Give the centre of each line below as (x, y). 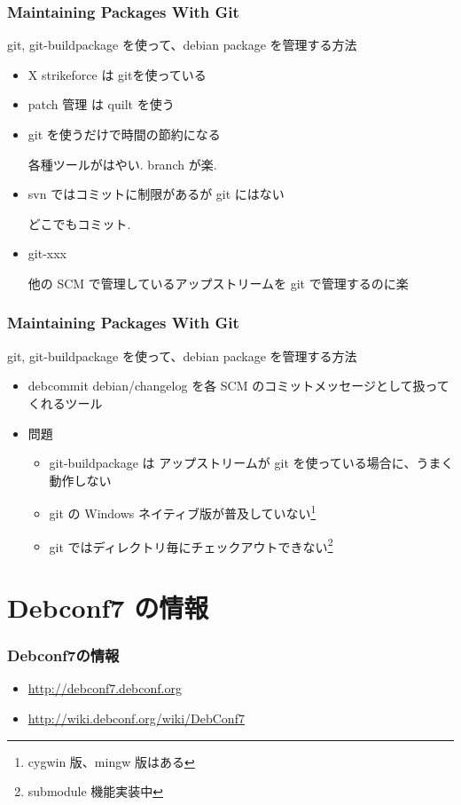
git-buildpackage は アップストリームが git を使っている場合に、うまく (251, 463)
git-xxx (47, 253)
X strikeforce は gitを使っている (117, 74)
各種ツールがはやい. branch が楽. (122, 164)
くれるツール (65, 402)
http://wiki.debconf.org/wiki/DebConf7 (136, 718)
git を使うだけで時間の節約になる (124, 134)
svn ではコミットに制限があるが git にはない (156, 194)
